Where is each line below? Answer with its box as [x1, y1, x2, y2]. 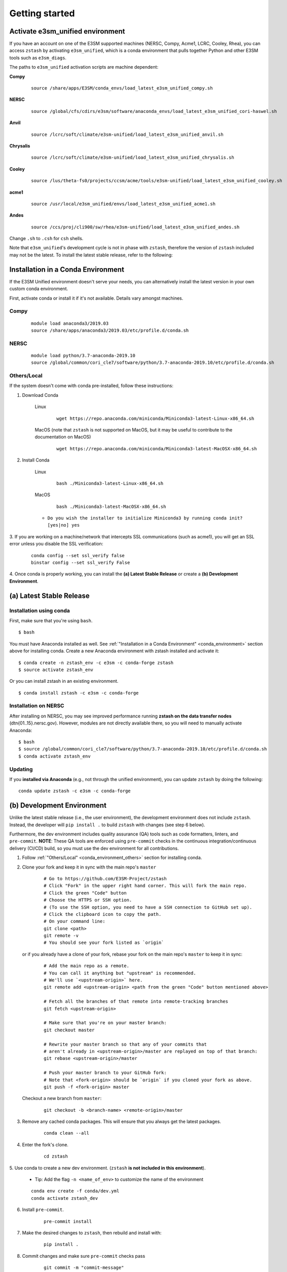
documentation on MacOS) [34, 434, 91, 440]
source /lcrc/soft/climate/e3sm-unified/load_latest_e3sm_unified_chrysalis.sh [31, 155, 234, 160]
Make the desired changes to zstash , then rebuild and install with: [22, 1229, 162, 1236]
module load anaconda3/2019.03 [31, 321, 109, 326]
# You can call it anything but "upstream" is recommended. [44, 970, 196, 976]
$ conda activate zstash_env [18, 753, 91, 759]
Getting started [9, 8, 75, 19]
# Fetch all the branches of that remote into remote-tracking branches [44, 999, 228, 1004]
